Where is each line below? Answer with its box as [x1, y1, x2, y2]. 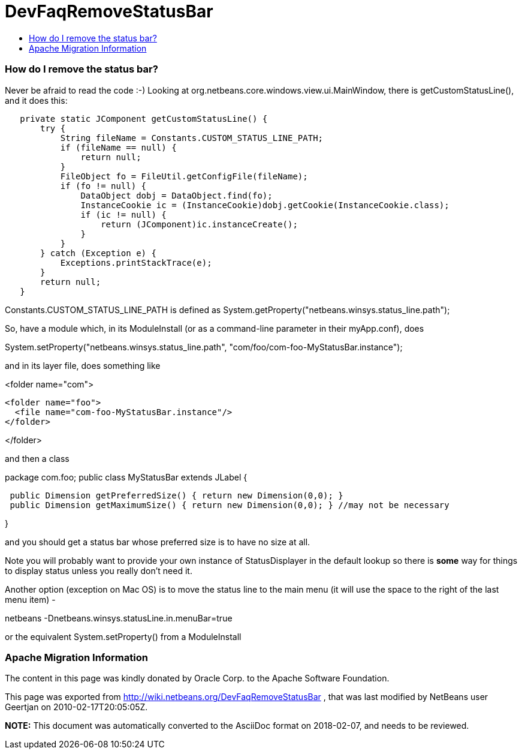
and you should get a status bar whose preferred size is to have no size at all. [5, 536, 310, 547]
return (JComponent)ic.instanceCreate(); [101, 219, 298, 229]
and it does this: [5, 95, 68, 106]
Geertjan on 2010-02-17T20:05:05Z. [5, 702, 148, 713]
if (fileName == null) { [60, 142, 177, 152]
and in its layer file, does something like [5, 360, 161, 371]
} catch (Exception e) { [40, 248, 156, 258]
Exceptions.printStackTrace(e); [60, 257, 212, 268]
